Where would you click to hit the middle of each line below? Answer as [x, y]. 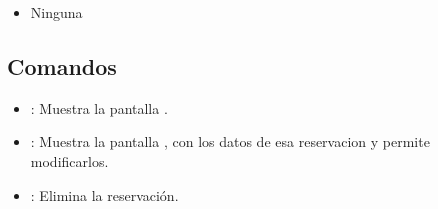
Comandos [62, 65]
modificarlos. [69, 160]
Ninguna [56, 12]
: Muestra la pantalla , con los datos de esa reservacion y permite [230, 141]
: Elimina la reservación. [104, 194]
